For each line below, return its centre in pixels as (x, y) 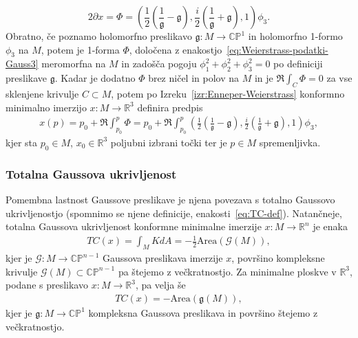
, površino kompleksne (278, 258)
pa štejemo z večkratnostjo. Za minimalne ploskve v (227, 271)
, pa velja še (160, 285)
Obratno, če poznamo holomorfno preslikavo (99, 36)
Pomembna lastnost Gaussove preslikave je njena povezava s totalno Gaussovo (170, 199)
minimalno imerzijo (46, 107)
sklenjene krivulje (42, 93)
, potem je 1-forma (80, 49)
